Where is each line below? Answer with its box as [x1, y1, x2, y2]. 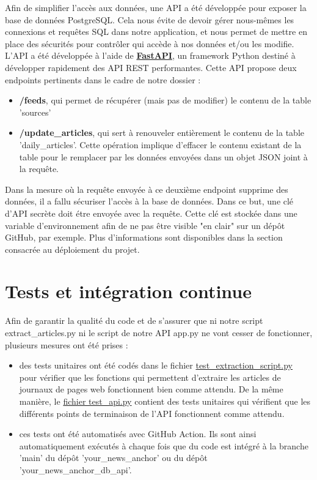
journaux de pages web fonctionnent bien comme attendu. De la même [19, 383, 283, 396]
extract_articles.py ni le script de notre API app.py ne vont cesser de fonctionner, [5, 326, 313, 339]
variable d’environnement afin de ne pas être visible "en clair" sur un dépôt [5, 219, 285, 231]
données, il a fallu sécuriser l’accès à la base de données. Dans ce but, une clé [5, 195, 294, 208]
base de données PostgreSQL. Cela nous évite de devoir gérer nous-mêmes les [5, 13, 294, 26]
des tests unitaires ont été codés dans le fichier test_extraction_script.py [19, 359, 293, 372]
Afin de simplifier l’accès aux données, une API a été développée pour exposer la [5, 1, 307, 13]
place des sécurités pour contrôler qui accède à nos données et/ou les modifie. [5, 37, 294, 50]
